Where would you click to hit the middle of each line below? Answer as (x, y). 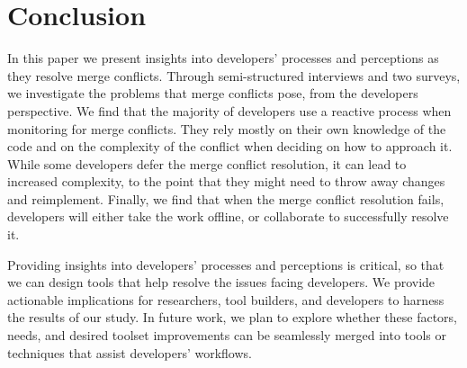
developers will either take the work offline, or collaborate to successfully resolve (228, 216)
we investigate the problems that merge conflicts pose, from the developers (213, 93)
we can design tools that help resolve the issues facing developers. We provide (221, 282)
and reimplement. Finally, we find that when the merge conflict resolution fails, (226, 198)
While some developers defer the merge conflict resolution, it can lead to (207, 163)
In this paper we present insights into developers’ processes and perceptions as (223, 58)
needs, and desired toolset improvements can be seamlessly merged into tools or (227, 335)
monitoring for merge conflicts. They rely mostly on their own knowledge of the (227, 128)
